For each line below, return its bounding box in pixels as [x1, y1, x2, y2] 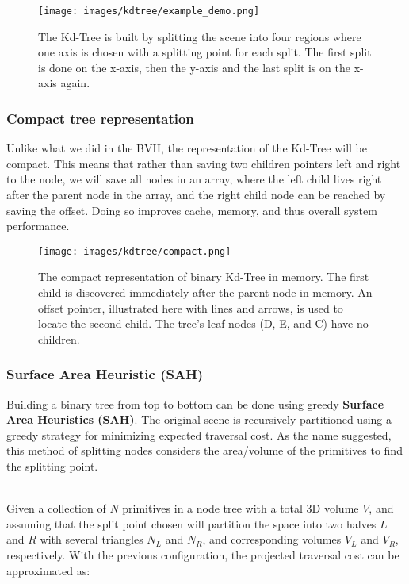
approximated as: [6, 562, 90, 578]
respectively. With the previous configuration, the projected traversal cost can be [6, 547, 399, 563]
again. [60, 75, 90, 91]
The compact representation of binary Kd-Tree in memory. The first [38, 268, 369, 285]
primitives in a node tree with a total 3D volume [122, 500, 359, 517]
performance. [6, 217, 70, 234]
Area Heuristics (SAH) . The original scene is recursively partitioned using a [6, 411, 392, 428]
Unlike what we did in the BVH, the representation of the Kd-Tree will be [6, 140, 367, 156]
